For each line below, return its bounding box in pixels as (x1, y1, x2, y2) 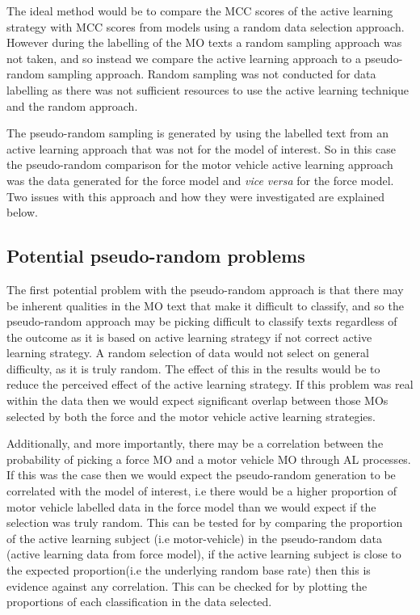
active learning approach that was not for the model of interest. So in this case (6, 140, 396, 157)
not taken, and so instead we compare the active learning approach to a (6, 49, 361, 66)
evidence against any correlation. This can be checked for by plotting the (6, 577, 367, 594)
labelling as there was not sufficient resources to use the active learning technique (6, 81, 409, 98)
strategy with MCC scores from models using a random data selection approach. (6, 18, 405, 35)
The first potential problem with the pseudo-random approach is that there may (6, 280, 404, 297)
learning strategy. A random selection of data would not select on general (6, 344, 369, 361)
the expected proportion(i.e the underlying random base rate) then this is (6, 562, 371, 579)
